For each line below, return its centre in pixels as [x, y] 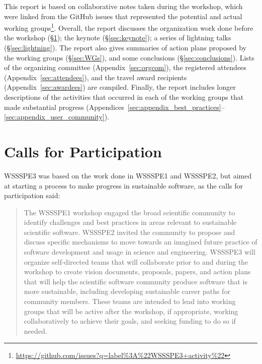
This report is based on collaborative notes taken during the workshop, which [123, 6]
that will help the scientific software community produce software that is [136, 281]
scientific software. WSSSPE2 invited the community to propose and [129, 232]
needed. [35, 330]
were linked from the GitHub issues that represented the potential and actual [123, 16]
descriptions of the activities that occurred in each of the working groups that [124, 97]
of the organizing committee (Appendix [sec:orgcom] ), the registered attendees [125, 67]
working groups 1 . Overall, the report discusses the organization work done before [129, 27]
